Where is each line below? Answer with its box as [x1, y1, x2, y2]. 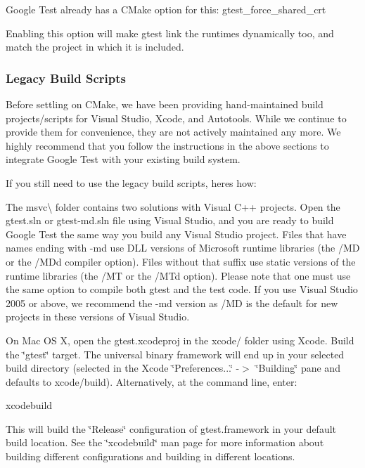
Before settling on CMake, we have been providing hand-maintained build [6, 97, 324, 111]
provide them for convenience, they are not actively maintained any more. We [6, 124, 341, 139]
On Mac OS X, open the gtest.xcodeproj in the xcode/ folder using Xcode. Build [6, 332, 354, 347]
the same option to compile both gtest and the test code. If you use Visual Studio [6, 282, 358, 297]
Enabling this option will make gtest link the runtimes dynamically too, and [6, 25, 334, 40]
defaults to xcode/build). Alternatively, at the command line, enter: [6, 374, 297, 389]
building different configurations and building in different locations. [6, 449, 295, 464]
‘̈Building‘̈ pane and [255, 360, 340, 375]
